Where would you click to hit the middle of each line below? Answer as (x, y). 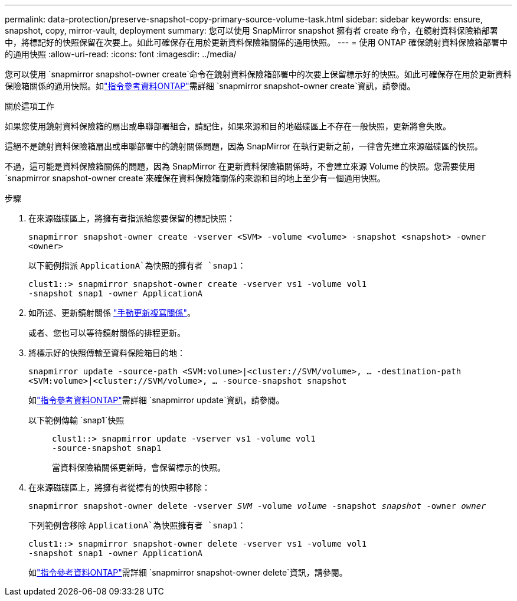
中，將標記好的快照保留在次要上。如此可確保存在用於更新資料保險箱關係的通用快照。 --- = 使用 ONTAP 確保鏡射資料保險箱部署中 (256, 42)
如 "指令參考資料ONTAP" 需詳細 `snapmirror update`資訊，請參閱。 (156, 400)
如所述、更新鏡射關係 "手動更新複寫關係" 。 (112, 313)
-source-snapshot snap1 (107, 448)
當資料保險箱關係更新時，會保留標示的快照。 (139, 467)
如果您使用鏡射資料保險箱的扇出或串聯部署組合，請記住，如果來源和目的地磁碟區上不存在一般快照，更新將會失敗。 (228, 126)
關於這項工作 (30, 106)
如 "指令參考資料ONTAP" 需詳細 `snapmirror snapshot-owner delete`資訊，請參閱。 (188, 572)
